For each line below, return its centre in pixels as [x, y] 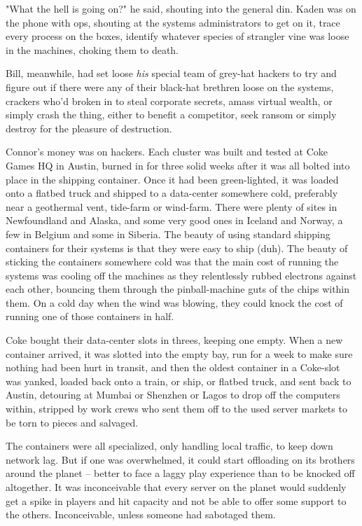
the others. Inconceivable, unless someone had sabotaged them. [141, 514]
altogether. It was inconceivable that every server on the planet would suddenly [176, 487]
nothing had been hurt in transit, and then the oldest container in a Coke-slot [173, 367]
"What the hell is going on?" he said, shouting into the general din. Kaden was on [181, 8]
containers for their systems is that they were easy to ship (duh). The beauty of [177, 248]
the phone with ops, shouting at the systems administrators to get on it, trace [173, 22]
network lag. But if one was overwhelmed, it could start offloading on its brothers [180, 459]
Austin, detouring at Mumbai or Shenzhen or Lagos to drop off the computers [173, 395]
